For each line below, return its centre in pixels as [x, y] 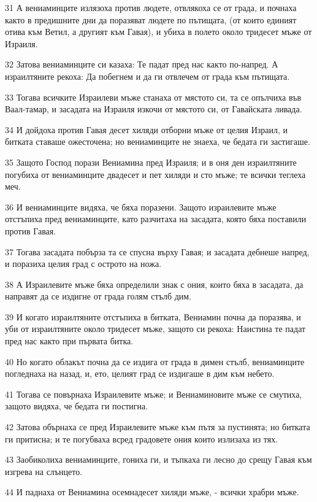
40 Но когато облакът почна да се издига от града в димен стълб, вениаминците [155, 361]
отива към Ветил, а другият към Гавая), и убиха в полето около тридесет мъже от [158, 32]
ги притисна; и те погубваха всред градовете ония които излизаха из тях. [142, 438]
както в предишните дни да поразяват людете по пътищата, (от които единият [151, 19]
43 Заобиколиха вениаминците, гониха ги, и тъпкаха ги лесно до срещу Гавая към [158, 459]
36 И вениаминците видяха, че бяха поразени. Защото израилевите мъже [141, 207]
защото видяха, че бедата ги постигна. [77, 406]
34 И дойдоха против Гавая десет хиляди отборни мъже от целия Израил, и [147, 129]
